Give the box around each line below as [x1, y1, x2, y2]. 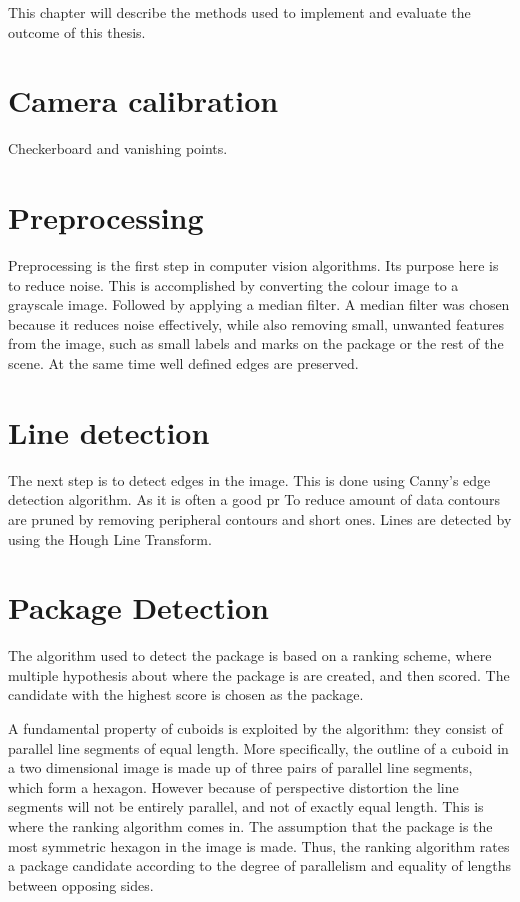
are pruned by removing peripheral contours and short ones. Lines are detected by [8, 508, 512, 529]
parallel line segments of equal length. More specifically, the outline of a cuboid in [8, 737, 509, 758]
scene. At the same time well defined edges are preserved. [8, 353, 359, 373]
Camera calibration [8, 80, 279, 121]
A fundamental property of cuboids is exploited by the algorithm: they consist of [8, 718, 503, 738]
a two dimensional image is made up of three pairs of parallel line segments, [8, 757, 473, 778]
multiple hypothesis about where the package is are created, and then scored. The [8, 664, 510, 685]
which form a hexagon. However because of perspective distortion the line [8, 776, 459, 797]
